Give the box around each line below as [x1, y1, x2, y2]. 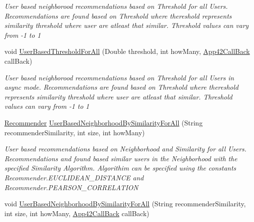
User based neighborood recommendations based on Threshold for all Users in [4, 72, 234, 82]
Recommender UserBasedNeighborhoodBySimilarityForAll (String [4, 117, 203, 127]
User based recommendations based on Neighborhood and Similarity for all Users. [4, 144, 247, 154]
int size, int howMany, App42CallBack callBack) [4, 208, 150, 218]
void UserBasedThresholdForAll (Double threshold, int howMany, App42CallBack [4, 46, 250, 56]
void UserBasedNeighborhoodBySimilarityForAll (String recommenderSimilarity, [4, 198, 246, 209]
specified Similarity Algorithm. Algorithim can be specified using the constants [4, 163, 236, 173]
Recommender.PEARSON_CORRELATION [4, 182, 139, 192]
